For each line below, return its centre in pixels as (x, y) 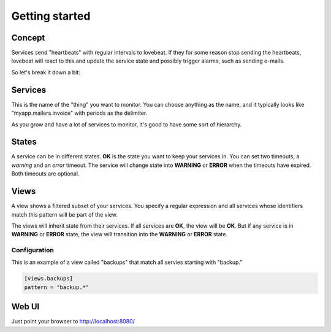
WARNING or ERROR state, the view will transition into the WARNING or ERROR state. (120, 234)
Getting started (51, 16)
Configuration (33, 250)
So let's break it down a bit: (46, 72)
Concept (28, 38)
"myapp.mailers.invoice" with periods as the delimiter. (79, 113)
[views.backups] (49, 279)
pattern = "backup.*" (57, 287)
